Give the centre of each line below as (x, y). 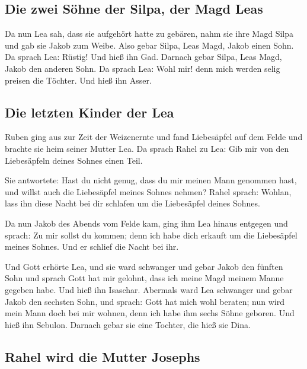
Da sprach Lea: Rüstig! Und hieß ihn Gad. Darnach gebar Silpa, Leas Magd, (143, 57)
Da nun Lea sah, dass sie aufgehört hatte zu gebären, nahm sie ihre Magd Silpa (149, 34)
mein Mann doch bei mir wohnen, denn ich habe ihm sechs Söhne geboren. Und (150, 313)
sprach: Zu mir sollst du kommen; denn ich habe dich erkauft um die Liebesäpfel (151, 235)
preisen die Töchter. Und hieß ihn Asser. (78, 80)
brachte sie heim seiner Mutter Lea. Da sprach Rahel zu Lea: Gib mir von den (147, 148)
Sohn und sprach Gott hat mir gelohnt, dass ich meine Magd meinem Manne (144, 278)
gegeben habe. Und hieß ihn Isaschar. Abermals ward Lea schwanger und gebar (149, 289)
